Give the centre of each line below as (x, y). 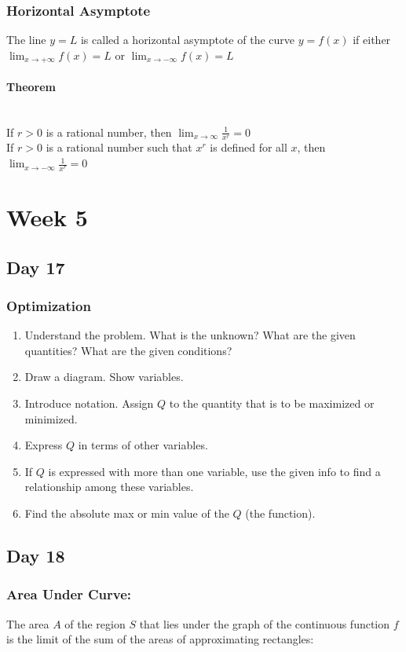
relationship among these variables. (109, 487)
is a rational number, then (109, 132)
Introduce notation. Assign (89, 403)
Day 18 (36, 556)
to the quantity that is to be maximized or (272, 403)
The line (26, 40)
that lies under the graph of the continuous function (265, 623)
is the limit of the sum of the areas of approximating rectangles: (160, 639)
